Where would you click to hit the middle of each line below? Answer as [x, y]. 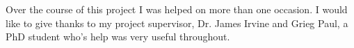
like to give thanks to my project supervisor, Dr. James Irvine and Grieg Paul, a [177, 23]
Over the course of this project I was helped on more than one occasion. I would [177, 9]
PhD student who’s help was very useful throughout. [118, 37]
